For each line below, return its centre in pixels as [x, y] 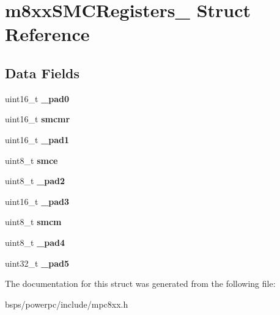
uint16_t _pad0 [37, 98]
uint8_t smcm [33, 222]
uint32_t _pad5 [37, 263]
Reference [47, 34]
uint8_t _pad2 [35, 181]
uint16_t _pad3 [37, 201]
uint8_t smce [31, 160]
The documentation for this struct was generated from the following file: [140, 283]
